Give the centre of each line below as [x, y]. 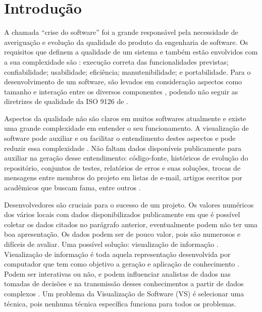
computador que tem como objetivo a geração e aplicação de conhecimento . [122, 264]
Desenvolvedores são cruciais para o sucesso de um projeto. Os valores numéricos [129, 204]
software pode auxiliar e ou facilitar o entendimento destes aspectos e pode [120, 138]
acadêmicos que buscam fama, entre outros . [72, 188]
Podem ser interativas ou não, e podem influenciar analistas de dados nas [117, 273]
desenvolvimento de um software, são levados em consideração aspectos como [123, 82]
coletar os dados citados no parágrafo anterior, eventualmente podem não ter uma [131, 224]
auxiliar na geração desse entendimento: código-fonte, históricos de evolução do [126, 158]
